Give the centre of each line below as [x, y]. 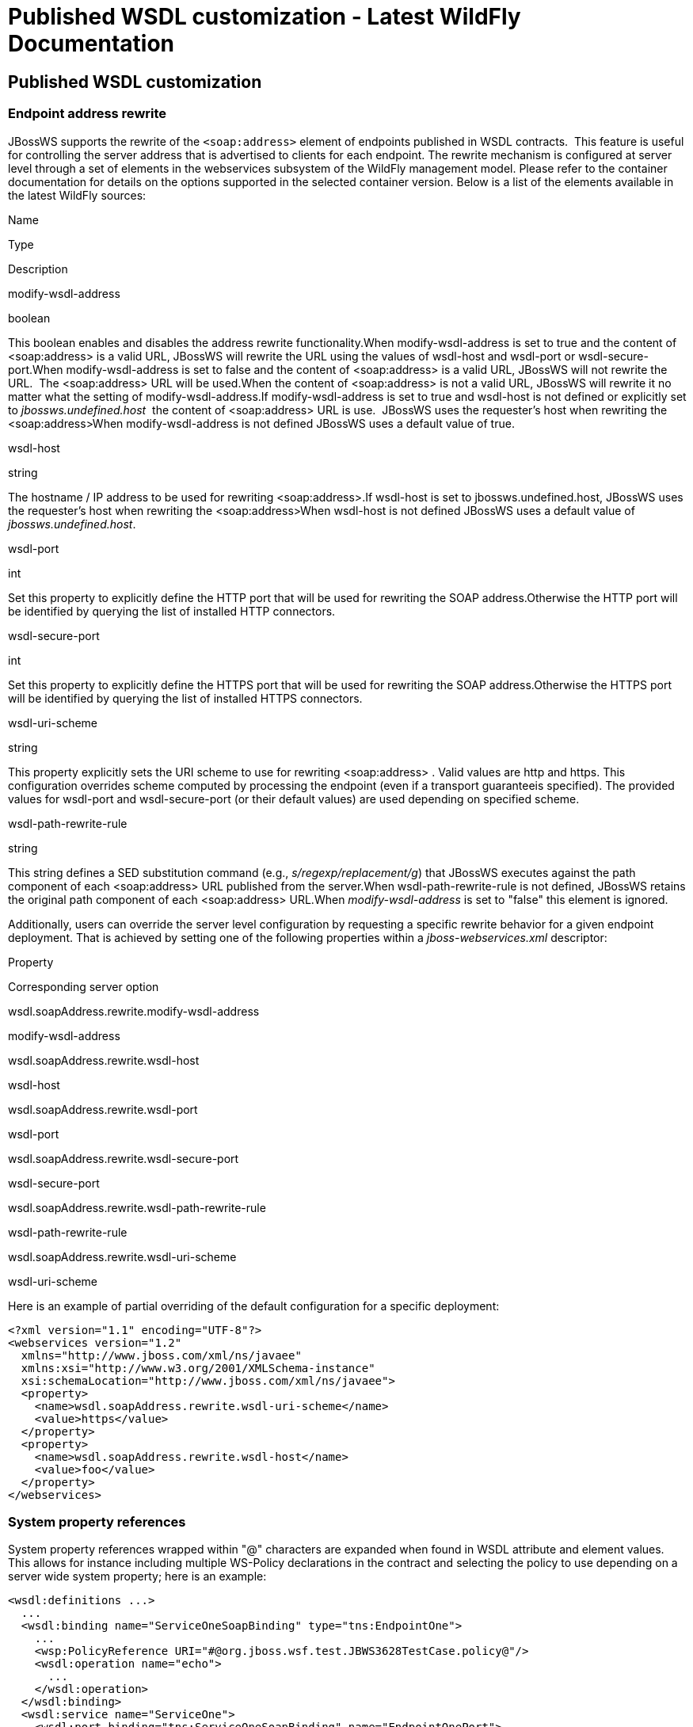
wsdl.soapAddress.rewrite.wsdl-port [103, 1109]
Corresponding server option [84, 986]
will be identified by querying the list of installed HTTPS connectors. [185, 698]
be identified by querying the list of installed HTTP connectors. [172, 611]
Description [38, 269]
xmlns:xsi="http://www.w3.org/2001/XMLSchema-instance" [198, 1368]
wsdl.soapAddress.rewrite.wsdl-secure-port [124, 1158]
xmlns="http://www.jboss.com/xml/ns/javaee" [161, 1355]
